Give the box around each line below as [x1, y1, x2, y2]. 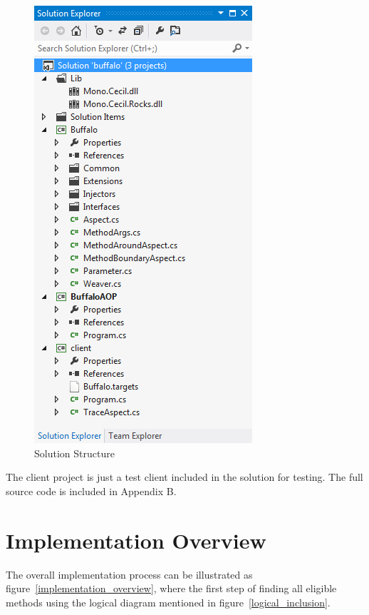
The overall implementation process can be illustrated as [6, 566, 253, 581]
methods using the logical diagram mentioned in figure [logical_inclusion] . [6, 594, 331, 609]
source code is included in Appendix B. [6, 483, 177, 498]
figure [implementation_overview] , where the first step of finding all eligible [6, 581, 337, 596]
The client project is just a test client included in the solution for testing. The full [6, 469, 363, 484]
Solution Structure [34, 445, 115, 460]
